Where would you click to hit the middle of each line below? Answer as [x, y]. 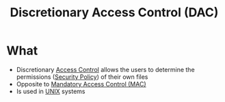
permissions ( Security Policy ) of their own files [82, 77]
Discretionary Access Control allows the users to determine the [106, 69]
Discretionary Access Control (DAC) [114, 13]
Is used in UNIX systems [51, 91]
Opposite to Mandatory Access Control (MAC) [81, 84]
